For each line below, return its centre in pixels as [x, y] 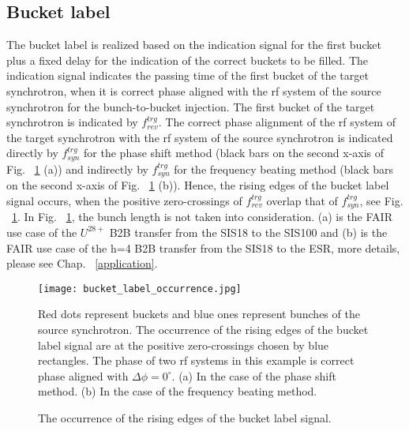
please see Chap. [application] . [82, 263]
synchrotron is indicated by [72, 122]
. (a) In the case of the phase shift [254, 375]
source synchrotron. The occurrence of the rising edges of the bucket [203, 329]
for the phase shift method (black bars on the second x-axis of [234, 153]
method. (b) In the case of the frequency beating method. [178, 391]
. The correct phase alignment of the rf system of [277, 122]
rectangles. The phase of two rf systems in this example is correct [196, 360]
